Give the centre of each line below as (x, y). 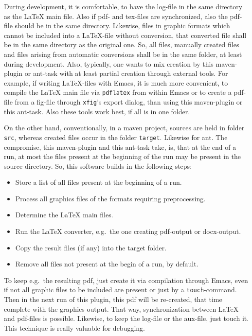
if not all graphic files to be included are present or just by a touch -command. (120, 290)
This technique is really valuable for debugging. (74, 327)
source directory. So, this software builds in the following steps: (98, 166)
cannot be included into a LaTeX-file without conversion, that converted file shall (125, 35)
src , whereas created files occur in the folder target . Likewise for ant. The (116, 137)
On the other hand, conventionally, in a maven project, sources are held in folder (124, 128)
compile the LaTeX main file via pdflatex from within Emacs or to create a (118, 92)
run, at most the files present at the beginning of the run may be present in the (122, 156)
